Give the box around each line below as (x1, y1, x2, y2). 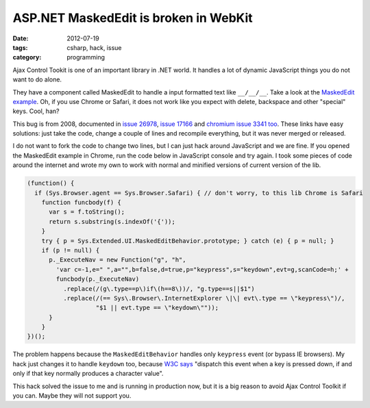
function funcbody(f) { (41, 199, 121, 206)
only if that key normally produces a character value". (12, 370, 164, 378)
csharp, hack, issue (66, 43, 122, 51)
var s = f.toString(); (49, 208, 125, 216)
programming (66, 53, 106, 62)
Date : (12, 34, 29, 42)
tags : (12, 43, 28, 51)
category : (12, 53, 42, 62)
